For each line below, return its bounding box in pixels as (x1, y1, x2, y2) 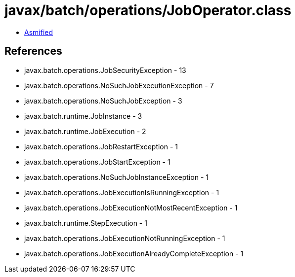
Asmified (24, 28, 53, 36)
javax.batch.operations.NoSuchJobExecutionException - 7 (24, 81, 214, 90)
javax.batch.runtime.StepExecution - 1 (24, 218, 147, 227)
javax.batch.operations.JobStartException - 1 (24, 157, 170, 166)
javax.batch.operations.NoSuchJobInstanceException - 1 (24, 173, 209, 181)
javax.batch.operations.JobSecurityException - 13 (24, 66, 186, 74)
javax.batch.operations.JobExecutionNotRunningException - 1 (24, 234, 225, 242)
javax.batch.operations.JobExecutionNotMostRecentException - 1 (24, 203, 238, 212)
